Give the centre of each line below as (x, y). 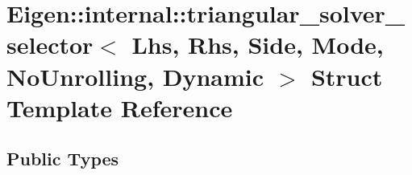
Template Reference (120, 107)
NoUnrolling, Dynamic (135, 76)
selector (50, 45)
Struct (347, 76)
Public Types (63, 159)
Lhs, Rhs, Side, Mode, (258, 45)
